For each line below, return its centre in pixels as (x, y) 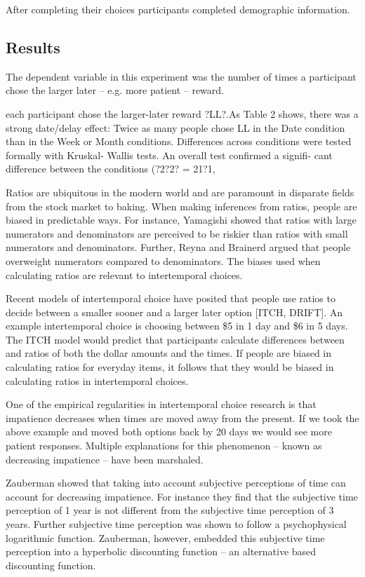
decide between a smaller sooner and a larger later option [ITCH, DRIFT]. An (174, 312)
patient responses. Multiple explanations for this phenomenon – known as (164, 446)
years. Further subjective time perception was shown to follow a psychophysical (176, 524)
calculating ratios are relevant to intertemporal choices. (124, 274)
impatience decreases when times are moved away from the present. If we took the (182, 418)
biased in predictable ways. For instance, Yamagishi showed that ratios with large (181, 220)
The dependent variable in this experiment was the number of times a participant (181, 76)
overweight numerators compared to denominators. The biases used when (163, 260)
